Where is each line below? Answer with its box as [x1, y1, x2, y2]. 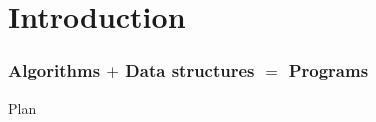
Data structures [125, 58, 255, 83]
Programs [288, 58, 369, 83]
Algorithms [8, 58, 101, 83]
